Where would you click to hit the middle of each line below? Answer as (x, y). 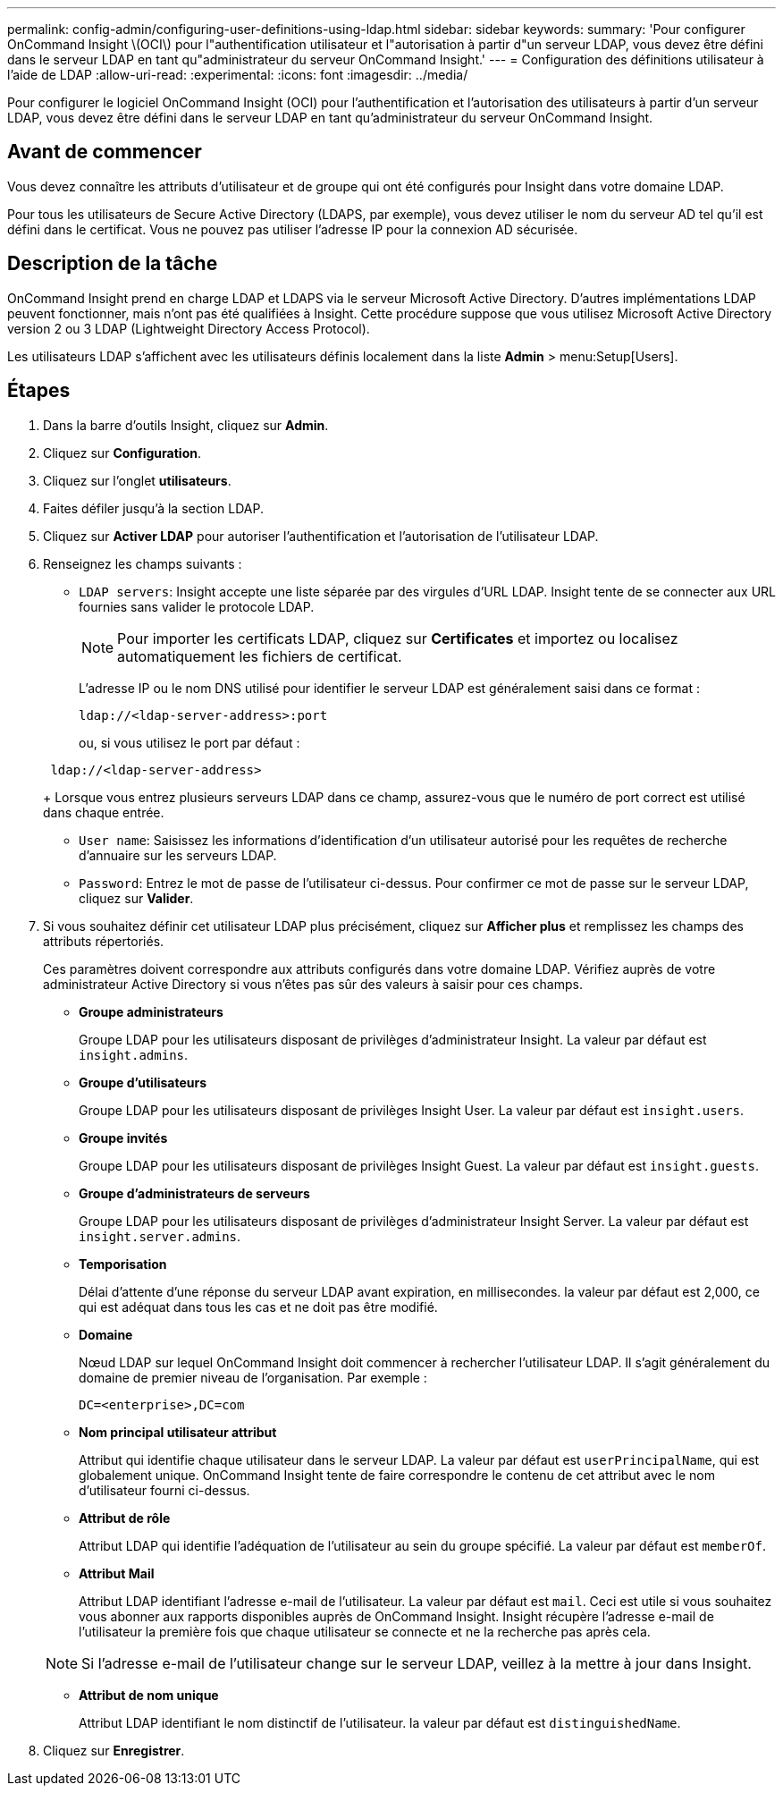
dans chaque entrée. (104, 812)
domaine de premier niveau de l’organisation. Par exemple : (253, 1377)
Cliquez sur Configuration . (122, 452)
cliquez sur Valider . (136, 898)
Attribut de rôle (125, 1518)
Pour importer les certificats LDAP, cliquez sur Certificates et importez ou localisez (398, 638)
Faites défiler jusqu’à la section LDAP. (153, 508)
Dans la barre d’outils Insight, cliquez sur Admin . (186, 425)
